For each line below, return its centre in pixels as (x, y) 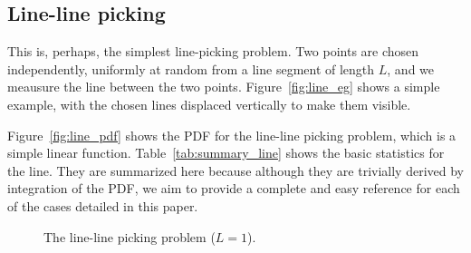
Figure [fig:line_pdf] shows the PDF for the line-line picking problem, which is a (232, 135)
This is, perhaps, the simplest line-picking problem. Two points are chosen (213, 51)
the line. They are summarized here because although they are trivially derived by (235, 170)
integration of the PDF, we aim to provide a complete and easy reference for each (234, 188)
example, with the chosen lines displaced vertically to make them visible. (209, 104)
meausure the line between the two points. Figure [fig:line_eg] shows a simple (224, 87)
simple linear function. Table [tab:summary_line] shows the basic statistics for (226, 153)
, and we (411, 68)
